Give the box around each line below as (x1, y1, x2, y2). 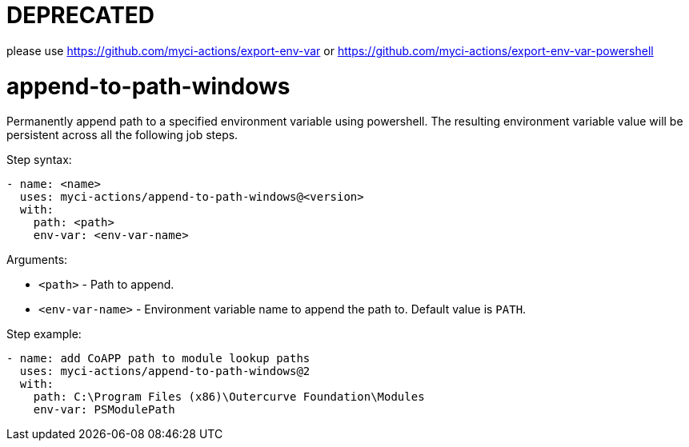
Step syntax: (6, 153, 72, 167)
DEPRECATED (6, 2, 155, 29)
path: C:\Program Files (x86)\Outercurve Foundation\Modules (33, 390, 425, 404)
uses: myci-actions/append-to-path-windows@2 (19, 365, 310, 378)
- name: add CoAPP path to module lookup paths (6, 352, 310, 365)
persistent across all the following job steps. (6, 128, 238, 142)
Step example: (6, 327, 82, 341)
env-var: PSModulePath (33, 403, 175, 417)
